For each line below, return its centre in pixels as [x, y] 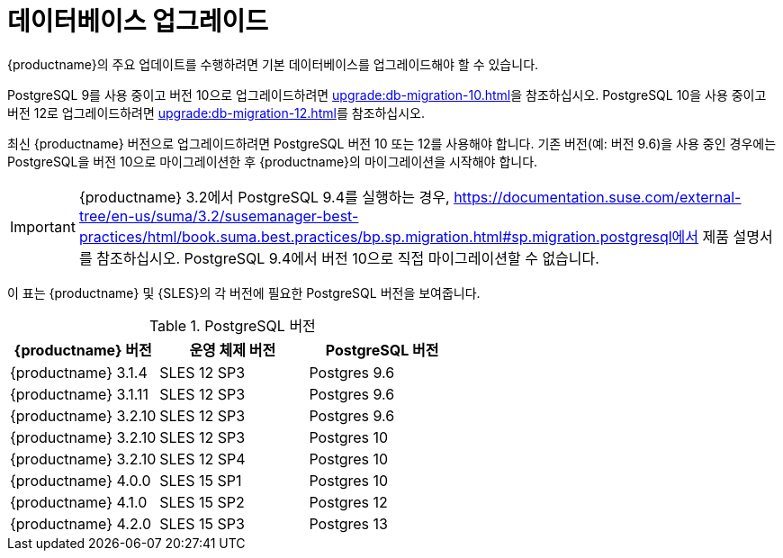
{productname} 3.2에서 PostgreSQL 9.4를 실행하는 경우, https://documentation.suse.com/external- [410, 197]
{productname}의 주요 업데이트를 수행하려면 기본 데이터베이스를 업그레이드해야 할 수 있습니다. [273, 64]
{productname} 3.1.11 [80, 394]
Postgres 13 [348, 523]
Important [43, 226]
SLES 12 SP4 [202, 459]
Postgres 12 [348, 502]
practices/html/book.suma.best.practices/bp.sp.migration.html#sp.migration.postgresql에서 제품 [404, 236]
